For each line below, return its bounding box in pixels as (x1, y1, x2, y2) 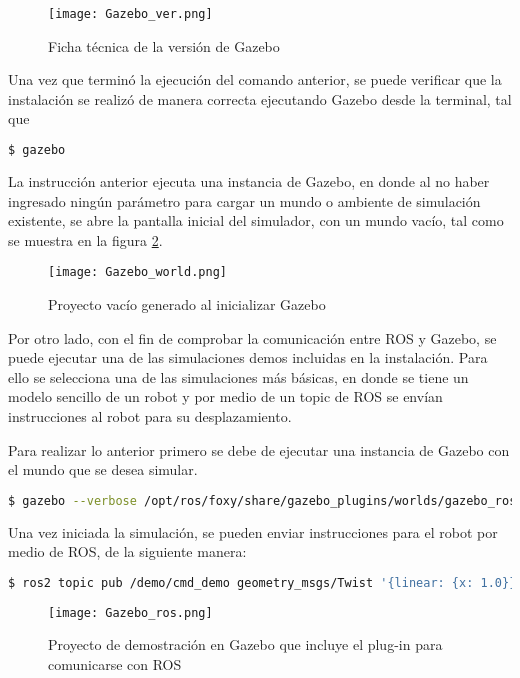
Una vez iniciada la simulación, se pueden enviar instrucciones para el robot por (8, 521, 498, 542)
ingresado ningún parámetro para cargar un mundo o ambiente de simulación (8, 190, 481, 211)
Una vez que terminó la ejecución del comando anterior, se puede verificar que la (8, 69, 502, 90)
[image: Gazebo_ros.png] (48, 605, 213, 620)
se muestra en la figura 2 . (8, 229, 163, 250)
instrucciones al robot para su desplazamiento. (8, 405, 292, 426)
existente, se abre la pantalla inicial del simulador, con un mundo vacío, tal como (8, 210, 504, 231)
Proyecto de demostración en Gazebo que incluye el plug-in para (48, 634, 443, 655)
